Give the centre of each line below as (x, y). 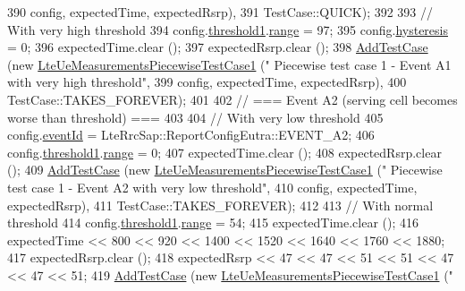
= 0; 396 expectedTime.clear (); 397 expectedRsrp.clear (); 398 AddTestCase (218, 47)
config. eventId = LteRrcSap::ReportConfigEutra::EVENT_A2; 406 (191, 135)
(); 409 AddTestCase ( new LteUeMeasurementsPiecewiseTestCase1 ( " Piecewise (225, 170)
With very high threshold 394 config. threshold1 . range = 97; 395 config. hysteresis (228, 29)
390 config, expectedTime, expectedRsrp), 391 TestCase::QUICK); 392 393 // (220, 12)
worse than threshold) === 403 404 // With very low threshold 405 (195, 117)
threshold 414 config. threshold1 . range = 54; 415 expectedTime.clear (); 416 (213, 223)
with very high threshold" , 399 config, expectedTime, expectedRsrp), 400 (207, 82)
